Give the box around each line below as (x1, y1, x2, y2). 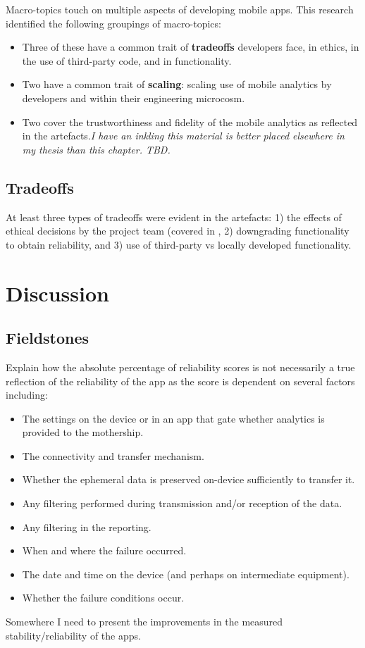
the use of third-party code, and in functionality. (22, 53, 232, 68)
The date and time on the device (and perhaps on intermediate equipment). (22, 566, 349, 581)
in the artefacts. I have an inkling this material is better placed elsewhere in (22, 128, 345, 143)
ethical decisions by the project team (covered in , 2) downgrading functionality (6, 223, 349, 238)
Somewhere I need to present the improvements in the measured (6, 614, 283, 629)
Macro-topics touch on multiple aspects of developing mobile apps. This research (6, 2, 354, 16)
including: (6, 387, 48, 402)
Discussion (6, 278, 109, 307)
